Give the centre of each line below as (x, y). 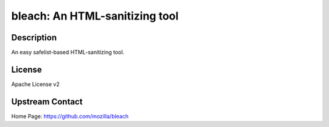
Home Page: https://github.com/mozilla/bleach (70, 116)
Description (34, 38)
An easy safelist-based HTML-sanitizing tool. (68, 53)
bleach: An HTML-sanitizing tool (95, 16)
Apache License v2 (36, 84)
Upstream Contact (47, 102)
